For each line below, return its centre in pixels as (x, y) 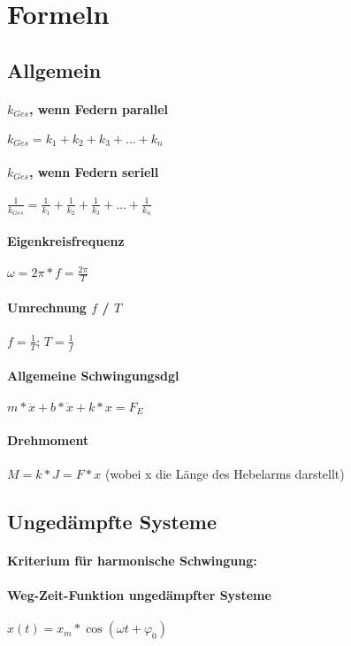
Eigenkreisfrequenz (66, 240)
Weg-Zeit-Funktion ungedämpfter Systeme (139, 594)
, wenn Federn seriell (94, 172)
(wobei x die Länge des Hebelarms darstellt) (225, 473)
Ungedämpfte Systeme (112, 521)
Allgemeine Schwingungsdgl (93, 376)
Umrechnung (47, 307)
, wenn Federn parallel (99, 108)
